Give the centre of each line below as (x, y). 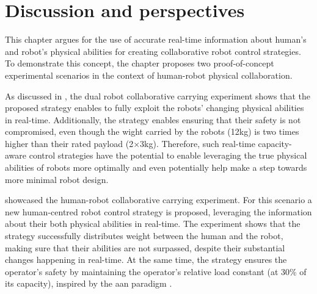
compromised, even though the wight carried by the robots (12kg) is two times (152, 131)
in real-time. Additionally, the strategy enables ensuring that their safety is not (153, 119)
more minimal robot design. (57, 179)
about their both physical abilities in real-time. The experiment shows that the (153, 224)
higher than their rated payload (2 (69, 143)
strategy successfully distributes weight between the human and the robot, (144, 236)
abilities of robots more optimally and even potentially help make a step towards (156, 167)
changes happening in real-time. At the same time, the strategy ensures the (146, 260)
